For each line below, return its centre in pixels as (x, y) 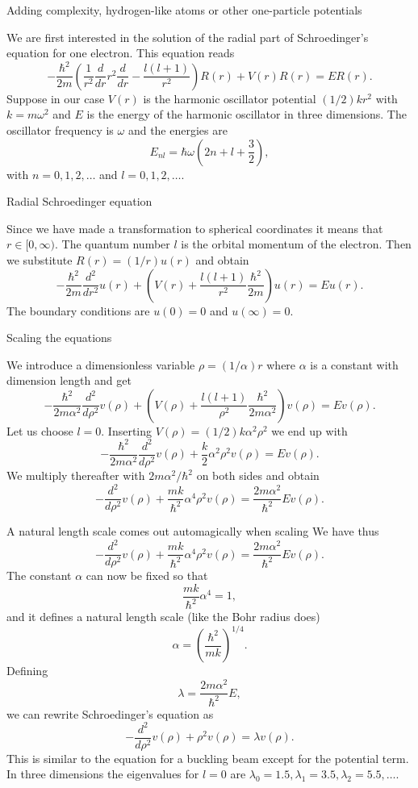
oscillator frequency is (60, 129)
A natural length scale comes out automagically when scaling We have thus (193, 531)
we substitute (40, 259)
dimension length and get (69, 380)
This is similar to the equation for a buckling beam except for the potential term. (208, 758)
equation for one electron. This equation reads (121, 53)
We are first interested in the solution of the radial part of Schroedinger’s (188, 37)
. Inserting (127, 430)
